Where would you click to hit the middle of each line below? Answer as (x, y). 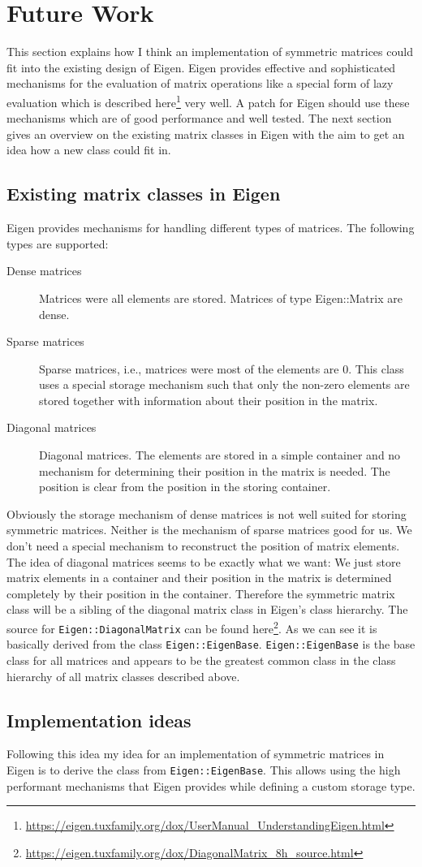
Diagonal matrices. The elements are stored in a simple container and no (220, 455)
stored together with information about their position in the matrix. (209, 400)
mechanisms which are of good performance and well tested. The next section (199, 118)
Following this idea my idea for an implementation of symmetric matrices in (196, 754)
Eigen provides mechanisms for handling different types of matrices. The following (211, 228)
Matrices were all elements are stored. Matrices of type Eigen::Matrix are (221, 298)
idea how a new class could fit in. (89, 150)
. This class (376, 368)
